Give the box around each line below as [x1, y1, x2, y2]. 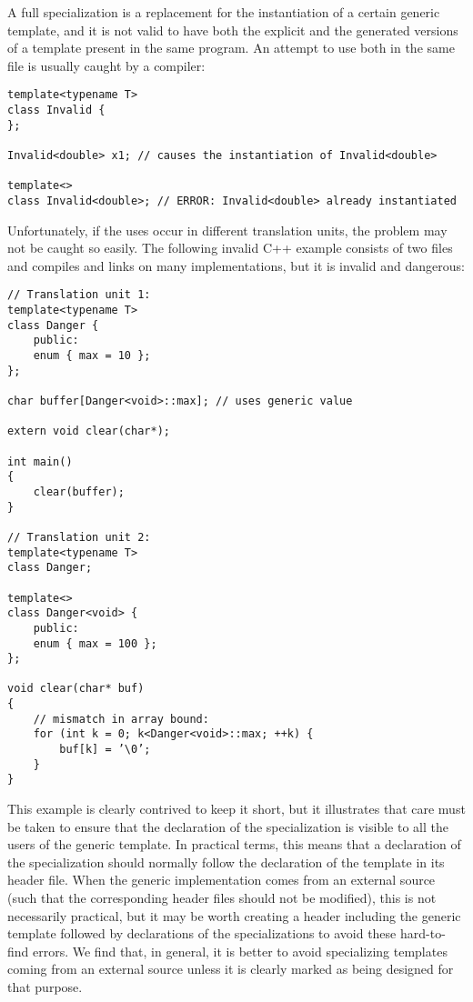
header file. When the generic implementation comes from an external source [7, 870, 436, 889]
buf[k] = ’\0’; [59, 743, 151, 757]
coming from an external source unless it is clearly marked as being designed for [7, 959, 454, 978]
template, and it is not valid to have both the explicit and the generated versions [7, 20, 458, 39]
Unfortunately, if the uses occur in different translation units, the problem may [7, 220, 448, 239]
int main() [7, 455, 73, 468]
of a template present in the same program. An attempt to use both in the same [7, 38, 455, 57]
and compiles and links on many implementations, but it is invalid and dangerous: [7, 256, 465, 275]
